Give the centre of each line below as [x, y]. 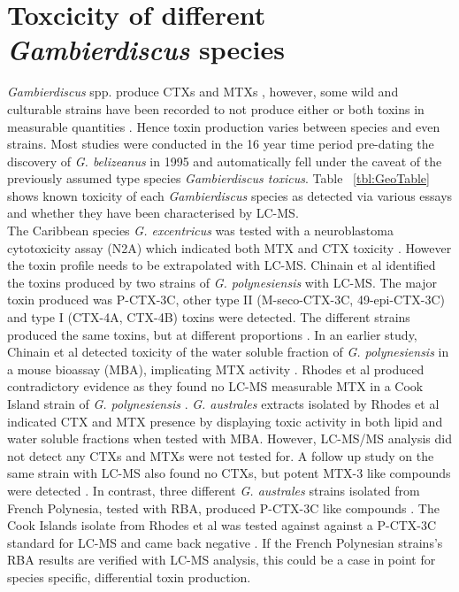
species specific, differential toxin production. [129, 577]
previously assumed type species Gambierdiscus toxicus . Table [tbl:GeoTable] [218, 178]
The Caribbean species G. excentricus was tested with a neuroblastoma [200, 231]
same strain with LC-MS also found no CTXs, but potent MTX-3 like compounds [229, 473]
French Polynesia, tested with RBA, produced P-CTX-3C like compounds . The [223, 507]
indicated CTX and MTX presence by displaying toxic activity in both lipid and [225, 421]
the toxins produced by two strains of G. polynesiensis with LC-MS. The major [222, 282]
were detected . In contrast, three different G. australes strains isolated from [214, 490]
